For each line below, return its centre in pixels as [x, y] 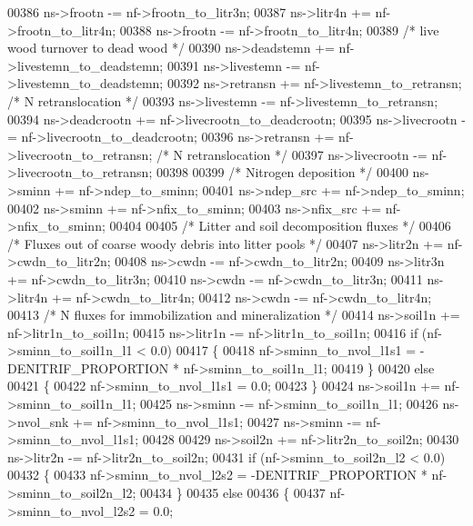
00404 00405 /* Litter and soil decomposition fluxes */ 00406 [280, 226]
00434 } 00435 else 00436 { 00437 [233, 493]
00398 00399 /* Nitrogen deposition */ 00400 [282, 172]
